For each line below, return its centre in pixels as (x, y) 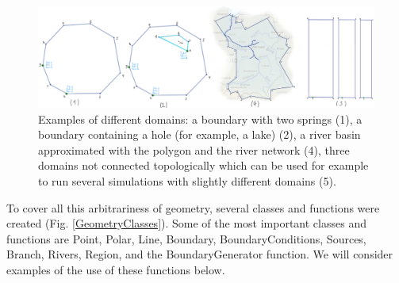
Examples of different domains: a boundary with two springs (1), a (200, 119)
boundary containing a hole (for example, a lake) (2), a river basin (199, 134)
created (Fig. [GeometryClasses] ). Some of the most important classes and (186, 223)
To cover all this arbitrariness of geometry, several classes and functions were (193, 207)
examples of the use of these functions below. (116, 269)
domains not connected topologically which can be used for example (203, 165)
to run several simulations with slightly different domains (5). (187, 180)
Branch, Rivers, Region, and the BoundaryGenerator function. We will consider (200, 254)
